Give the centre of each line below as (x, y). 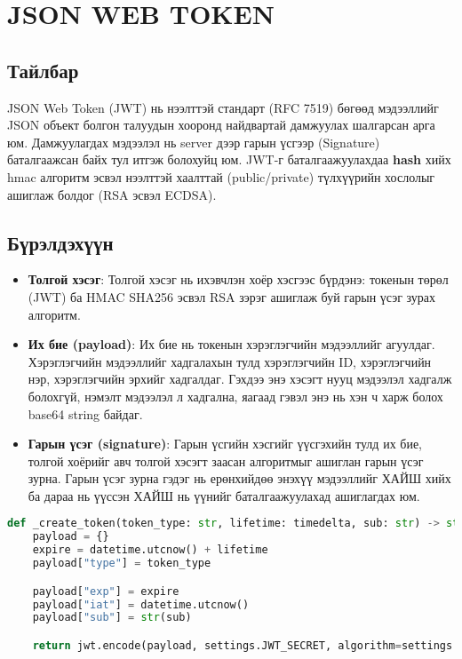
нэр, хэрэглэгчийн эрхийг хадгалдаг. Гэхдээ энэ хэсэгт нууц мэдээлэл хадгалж (240, 379)
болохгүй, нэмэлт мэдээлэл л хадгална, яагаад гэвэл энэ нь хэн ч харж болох (235, 396)
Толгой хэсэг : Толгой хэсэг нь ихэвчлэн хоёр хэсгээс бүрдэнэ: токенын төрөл (238, 279)
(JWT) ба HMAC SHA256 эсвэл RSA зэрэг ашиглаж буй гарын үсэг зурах (232, 296)
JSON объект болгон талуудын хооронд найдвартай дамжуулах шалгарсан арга (221, 125)
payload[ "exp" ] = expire (106, 591)
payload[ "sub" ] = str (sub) (112, 618)
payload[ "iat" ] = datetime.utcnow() (141, 604)
